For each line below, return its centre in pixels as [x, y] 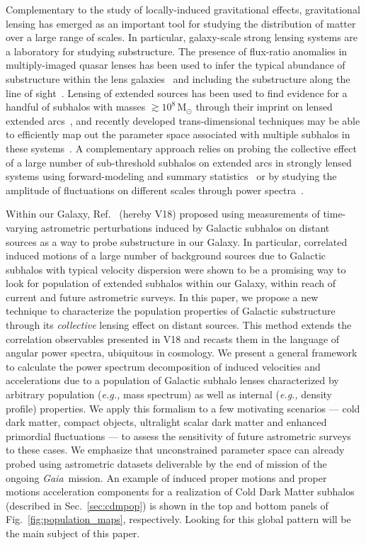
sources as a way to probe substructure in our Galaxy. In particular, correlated [177, 241]
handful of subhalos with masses [76, 107]
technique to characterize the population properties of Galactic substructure [171, 311]
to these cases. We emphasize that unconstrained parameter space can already [175, 450]
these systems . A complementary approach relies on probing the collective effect [181, 148]
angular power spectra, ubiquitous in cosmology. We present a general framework [182, 353]
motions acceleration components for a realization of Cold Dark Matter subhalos [180, 491]
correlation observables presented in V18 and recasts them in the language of [173, 338]
